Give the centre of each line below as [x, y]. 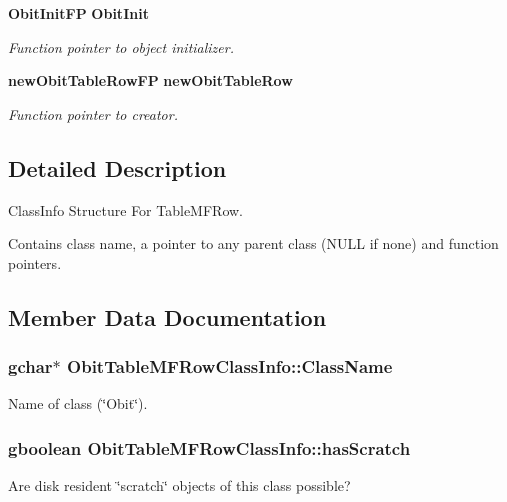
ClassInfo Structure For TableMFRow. [125, 209]
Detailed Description [117, 167]
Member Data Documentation [167, 316]
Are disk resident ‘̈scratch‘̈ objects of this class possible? [179, 485]
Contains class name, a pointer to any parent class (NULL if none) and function [253, 243]
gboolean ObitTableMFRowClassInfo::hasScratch [209, 447]
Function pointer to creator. [93, 113]
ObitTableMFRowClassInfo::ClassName [230, 366]
